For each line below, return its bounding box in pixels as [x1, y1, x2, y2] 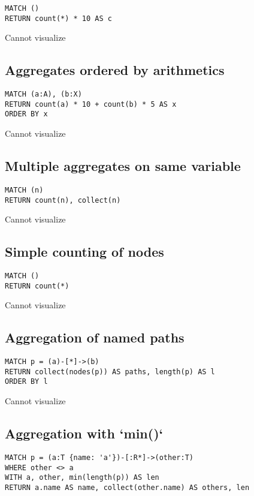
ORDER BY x [5, 110, 48, 119]
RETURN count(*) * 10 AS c [5, 14, 112, 23]
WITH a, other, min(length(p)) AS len [5, 473, 159, 482]
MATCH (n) [5, 185, 44, 194]
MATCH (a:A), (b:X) [5, 90, 82, 99]
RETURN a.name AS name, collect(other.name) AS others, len [5, 483, 250, 492]
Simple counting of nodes [5, 242, 164, 261]
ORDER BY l [5, 377, 48, 386]
